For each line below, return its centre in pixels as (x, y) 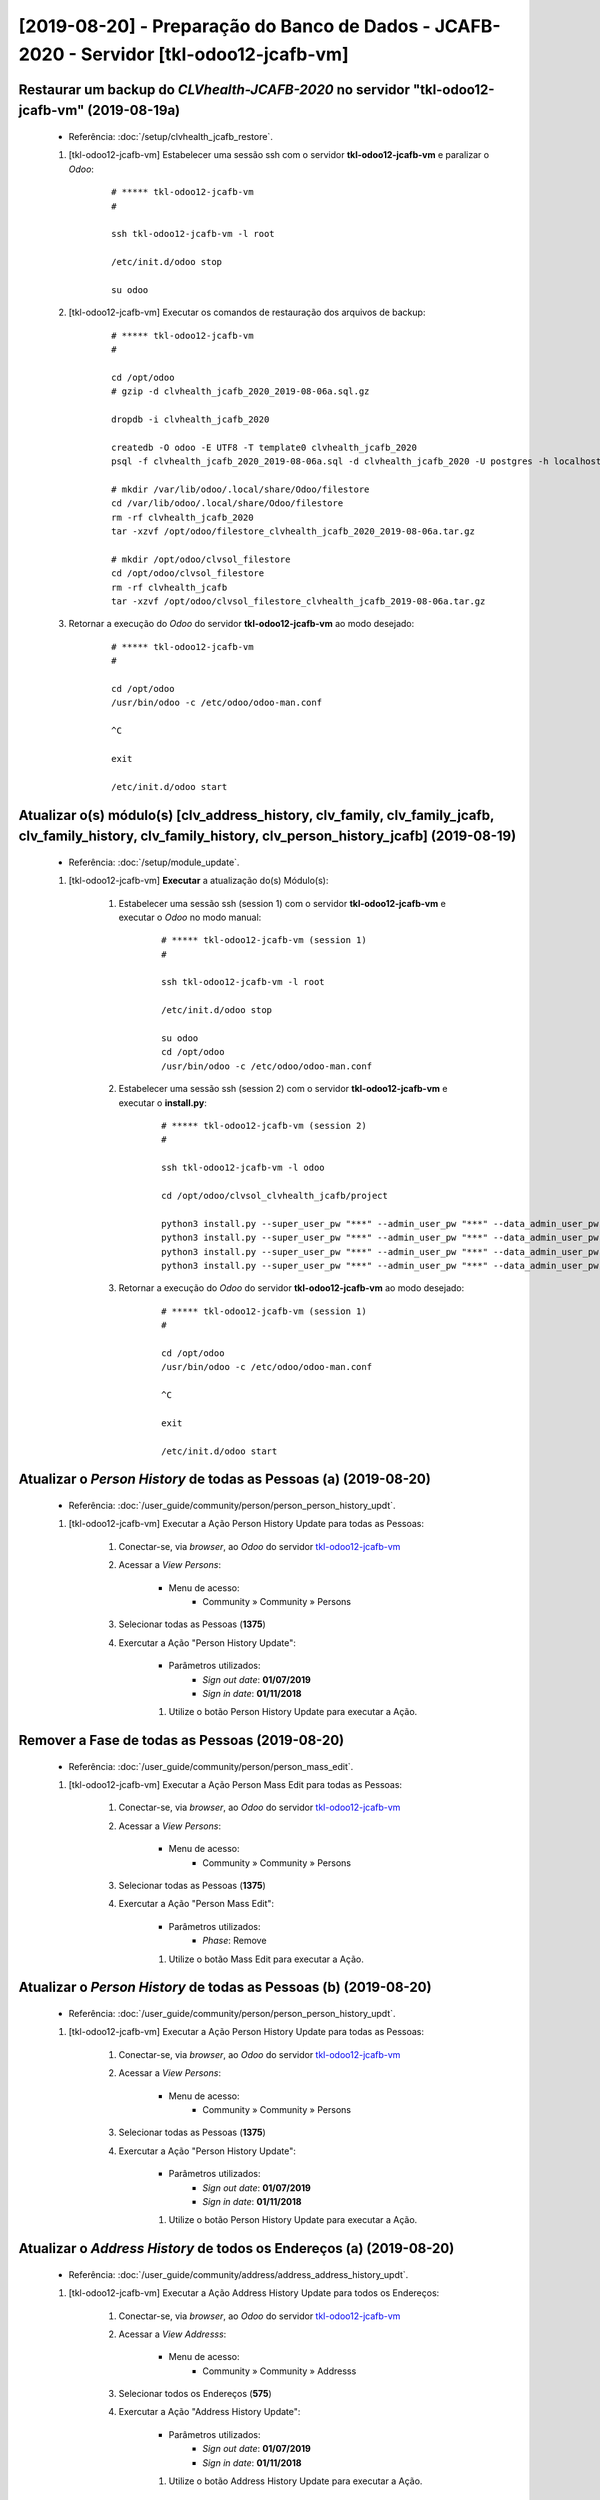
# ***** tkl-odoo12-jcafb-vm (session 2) (264, 1125)
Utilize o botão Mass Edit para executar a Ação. (266, 1959)
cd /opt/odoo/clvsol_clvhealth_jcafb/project (275, 1195)
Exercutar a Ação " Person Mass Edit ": (196, 1904)
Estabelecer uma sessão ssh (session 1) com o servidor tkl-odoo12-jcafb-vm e (282, 903)
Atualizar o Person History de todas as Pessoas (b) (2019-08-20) (225, 1987)
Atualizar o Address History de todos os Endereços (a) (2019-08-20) (236, 2248)
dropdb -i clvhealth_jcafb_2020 (190, 419)
